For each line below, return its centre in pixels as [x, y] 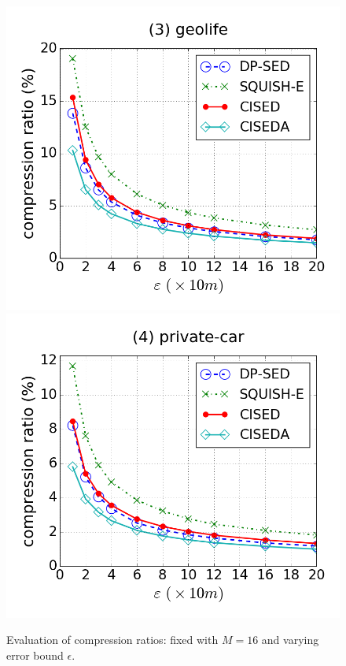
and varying [290, 640]
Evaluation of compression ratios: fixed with [112, 640]
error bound [35, 655]
